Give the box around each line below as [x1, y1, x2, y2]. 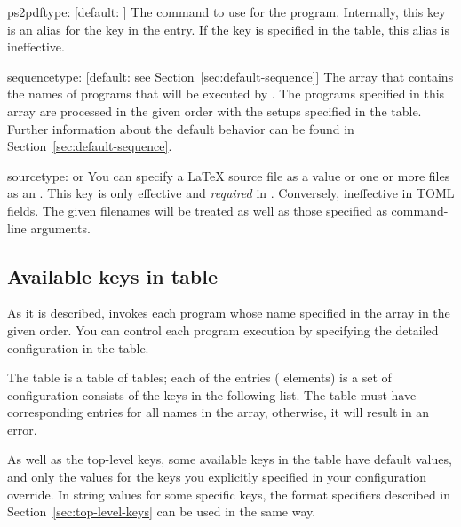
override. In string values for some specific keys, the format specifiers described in [7, 484, 451, 503]
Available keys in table [7, 262, 219, 289]
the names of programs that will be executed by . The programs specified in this [7, 84, 445, 103]
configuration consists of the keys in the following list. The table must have [7, 385, 417, 404]
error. [7, 420, 37, 438]
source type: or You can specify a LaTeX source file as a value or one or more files [7, 166, 450, 185]
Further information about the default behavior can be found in [7, 119, 354, 138]
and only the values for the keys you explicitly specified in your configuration [7, 468, 427, 486]
